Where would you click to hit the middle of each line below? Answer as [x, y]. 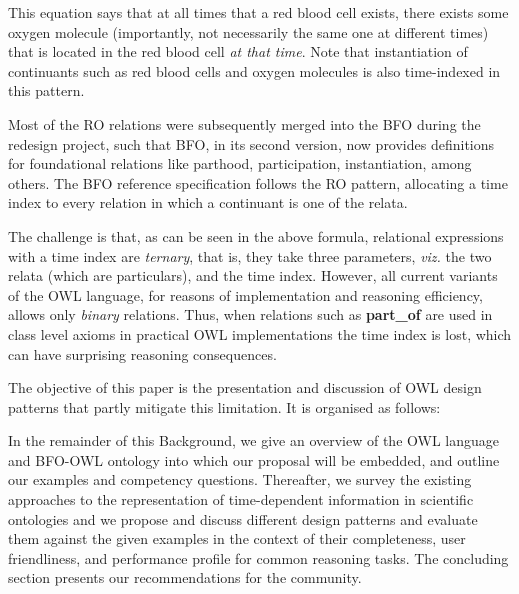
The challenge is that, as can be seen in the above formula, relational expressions [256, 235]
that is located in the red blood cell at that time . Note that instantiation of [238, 51]
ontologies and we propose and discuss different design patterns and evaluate [243, 518]
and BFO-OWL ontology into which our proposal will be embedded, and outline [254, 459]
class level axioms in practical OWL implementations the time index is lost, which [260, 333]
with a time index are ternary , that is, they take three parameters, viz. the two [250, 255]
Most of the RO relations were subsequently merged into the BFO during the [244, 123]
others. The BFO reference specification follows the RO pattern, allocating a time [258, 182]
